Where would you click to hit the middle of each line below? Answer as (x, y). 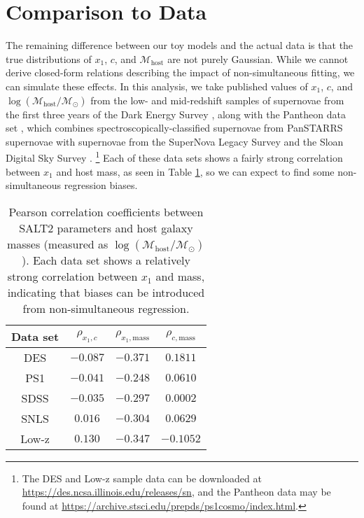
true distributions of (49, 58)
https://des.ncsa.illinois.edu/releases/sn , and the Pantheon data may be (176, 492)
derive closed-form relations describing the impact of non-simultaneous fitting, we (180, 72)
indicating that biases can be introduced (106, 292)
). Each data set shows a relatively (106, 260)
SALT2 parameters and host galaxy (106, 227)
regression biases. (101, 185)
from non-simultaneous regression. (106, 308)
